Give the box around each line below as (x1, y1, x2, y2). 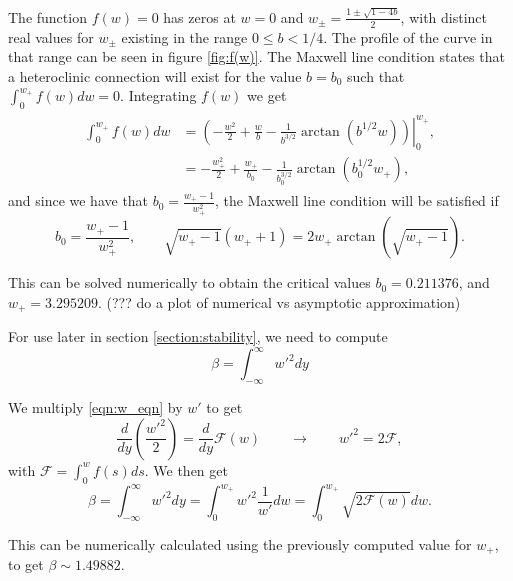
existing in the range (121, 26, 248, 47)
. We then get (144, 459, 228, 480)
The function (8, 6, 87, 27)
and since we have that (8, 190, 149, 211)
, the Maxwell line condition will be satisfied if (215, 190, 499, 211)
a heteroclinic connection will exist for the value (8, 65, 302, 86)
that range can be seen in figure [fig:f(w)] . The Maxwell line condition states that (8, 46, 505, 67)
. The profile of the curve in (323, 26, 493, 47)
